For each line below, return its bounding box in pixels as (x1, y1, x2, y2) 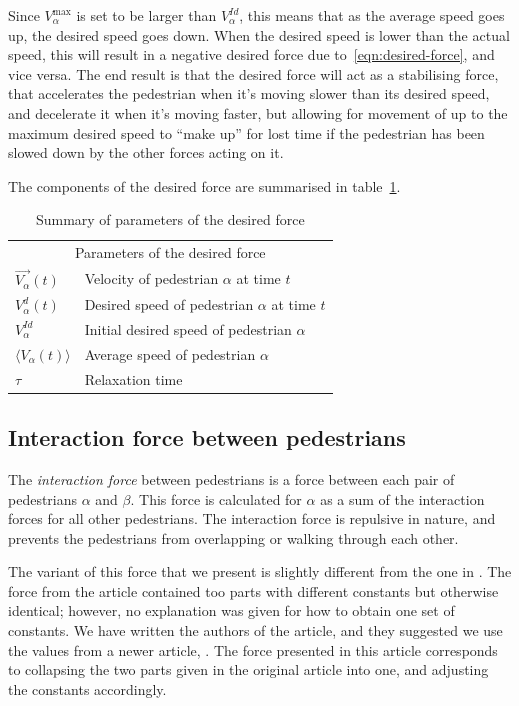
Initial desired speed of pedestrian (84, 318, 292, 339)
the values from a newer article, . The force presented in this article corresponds (8, 639, 498, 660)
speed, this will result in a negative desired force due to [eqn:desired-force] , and (8, 44, 495, 65)
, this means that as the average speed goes (239, 5, 505, 25)
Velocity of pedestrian (84, 268, 219, 289)
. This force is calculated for (130, 488, 302, 509)
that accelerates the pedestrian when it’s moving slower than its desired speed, (8, 83, 490, 104)
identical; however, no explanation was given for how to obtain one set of (8, 600, 455, 621)
